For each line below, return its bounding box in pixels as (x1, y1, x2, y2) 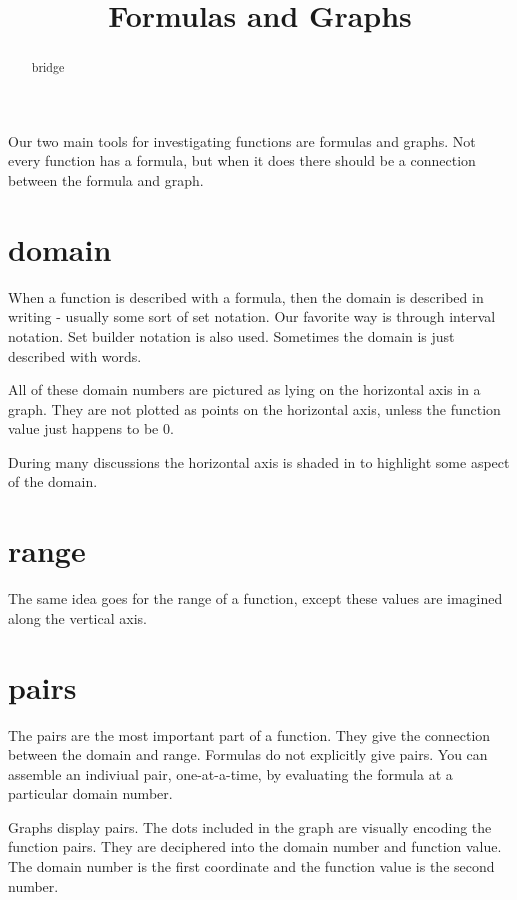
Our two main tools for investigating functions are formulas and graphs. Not (8, 130, 476, 151)
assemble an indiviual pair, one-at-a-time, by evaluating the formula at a (8, 763, 453, 784)
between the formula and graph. (8, 170, 204, 191)
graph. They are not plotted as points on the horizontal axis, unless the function (8, 398, 501, 419)
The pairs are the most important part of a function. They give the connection (8, 724, 491, 745)
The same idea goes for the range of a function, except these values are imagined (8, 588, 503, 609)
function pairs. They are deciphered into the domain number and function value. (8, 836, 502, 857)
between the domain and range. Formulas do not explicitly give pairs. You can (8, 744, 488, 765)
